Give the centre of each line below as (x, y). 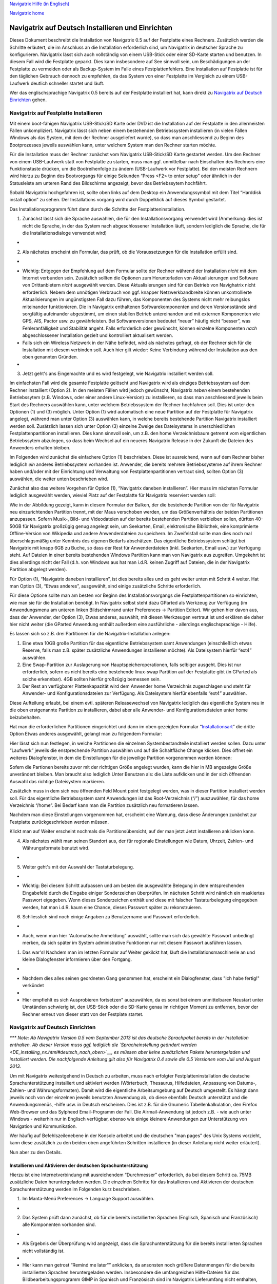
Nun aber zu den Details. (36, 1152)
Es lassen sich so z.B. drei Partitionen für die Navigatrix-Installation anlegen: (90, 634)
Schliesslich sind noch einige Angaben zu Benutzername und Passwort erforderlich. (111, 917)
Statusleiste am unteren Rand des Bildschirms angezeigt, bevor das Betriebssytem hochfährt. (108, 183)
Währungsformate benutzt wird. (56, 848)
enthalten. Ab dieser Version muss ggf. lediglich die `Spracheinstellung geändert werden (103, 1045)
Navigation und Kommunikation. (43, 1126)
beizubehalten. (25, 717)
